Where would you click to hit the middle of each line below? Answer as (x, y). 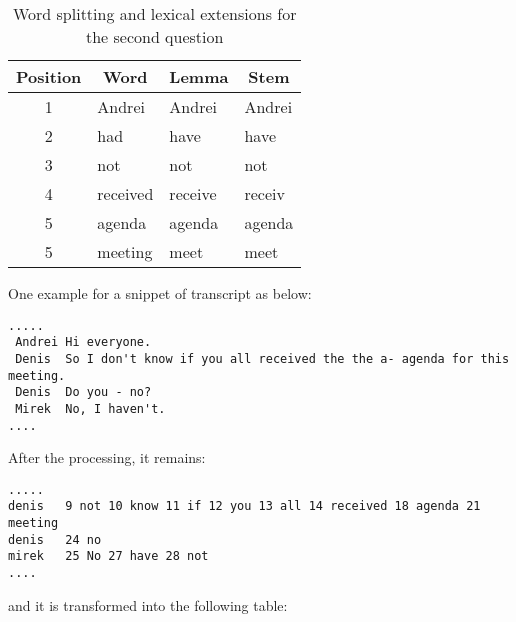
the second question (154, 36)
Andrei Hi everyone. (83, 342)
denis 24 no (55, 539)
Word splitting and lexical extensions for (154, 13)
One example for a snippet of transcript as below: (160, 293)
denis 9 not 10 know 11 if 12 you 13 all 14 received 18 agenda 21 (244, 506)
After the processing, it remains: (107, 457)
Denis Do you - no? (83, 392)
